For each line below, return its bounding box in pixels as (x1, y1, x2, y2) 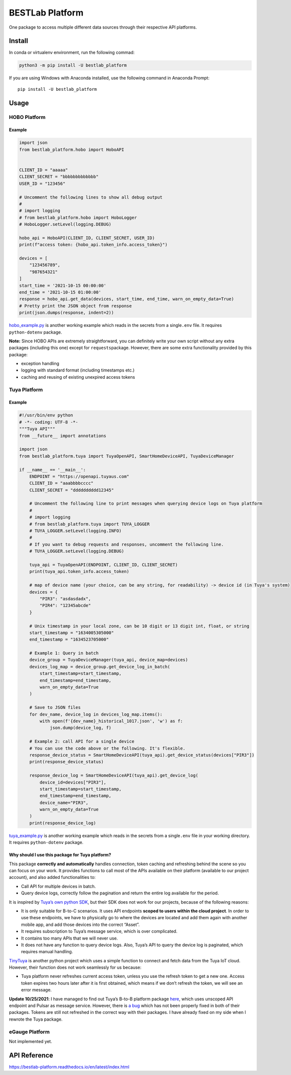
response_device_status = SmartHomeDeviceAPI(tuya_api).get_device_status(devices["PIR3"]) (29, 752, 255, 757)
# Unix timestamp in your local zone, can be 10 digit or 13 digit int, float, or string (29, 623, 250, 629)
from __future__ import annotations (19, 433, 107, 438)
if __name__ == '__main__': (19, 467, 86, 472)
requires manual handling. (21, 949, 73, 955)
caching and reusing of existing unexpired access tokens (21, 374, 135, 380)
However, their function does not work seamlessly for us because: (9, 964, 142, 971)
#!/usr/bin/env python (19, 413, 73, 418)
